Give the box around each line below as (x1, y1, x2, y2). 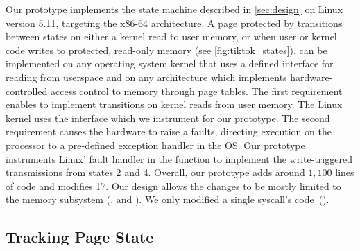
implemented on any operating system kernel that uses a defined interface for (6, 56, 334, 71)
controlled (6, 83, 48, 98)
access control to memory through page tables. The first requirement (50, 83, 343, 98)
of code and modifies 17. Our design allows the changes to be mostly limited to (6, 178, 341, 193)
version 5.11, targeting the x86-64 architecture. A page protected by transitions (6, 15, 343, 30)
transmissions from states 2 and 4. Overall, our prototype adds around (6, 165, 305, 180)
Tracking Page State (6, 226, 154, 248)
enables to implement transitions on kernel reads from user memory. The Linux (6, 97, 343, 112)
